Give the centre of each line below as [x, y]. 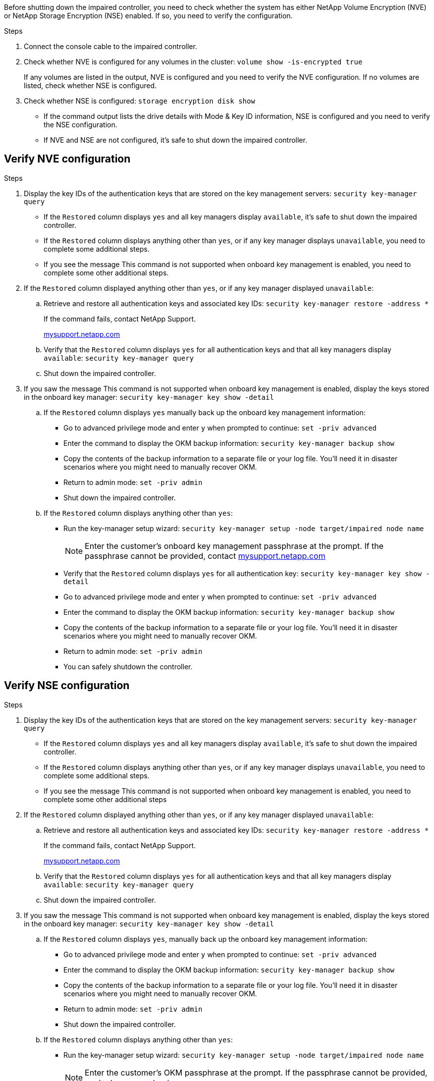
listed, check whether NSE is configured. [90, 85]
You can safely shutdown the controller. [128, 666]
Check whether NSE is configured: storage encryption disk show [139, 101]
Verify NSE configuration [67, 686]
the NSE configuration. [81, 125]
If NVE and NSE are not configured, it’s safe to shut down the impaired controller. [175, 140]
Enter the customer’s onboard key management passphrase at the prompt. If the [234, 546]
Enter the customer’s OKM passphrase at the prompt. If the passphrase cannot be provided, [256, 1072]
